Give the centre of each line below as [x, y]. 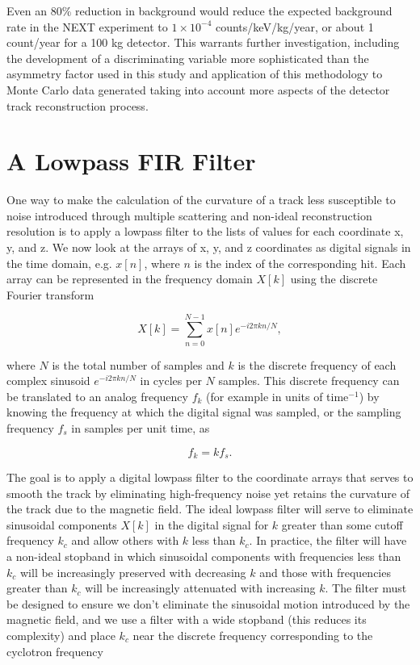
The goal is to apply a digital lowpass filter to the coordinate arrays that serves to [210, 477]
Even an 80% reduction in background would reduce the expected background [199, 10]
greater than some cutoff [342, 524]
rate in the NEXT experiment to [87, 26]
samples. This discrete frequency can [309, 381]
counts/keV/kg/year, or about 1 [294, 26]
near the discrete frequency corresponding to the [253, 635]
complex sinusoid [48, 381]
